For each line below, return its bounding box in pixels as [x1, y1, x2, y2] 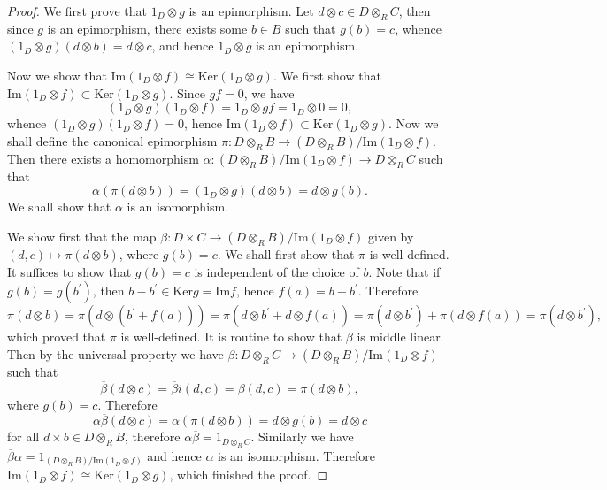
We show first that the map [7, 226, 157, 245]
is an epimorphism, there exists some [47, 19, 248, 37]
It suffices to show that [7, 262, 132, 280]
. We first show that [273, 65, 381, 84]
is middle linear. [357, 327, 444, 346]
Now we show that [7, 65, 107, 84]
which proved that [7, 327, 106, 346]
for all [7, 427, 40, 446]
